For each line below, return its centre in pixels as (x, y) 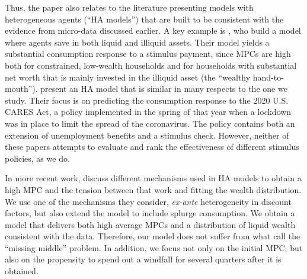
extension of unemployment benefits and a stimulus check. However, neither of (147, 135)
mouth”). (21, 89)
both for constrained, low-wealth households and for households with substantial (151, 65)
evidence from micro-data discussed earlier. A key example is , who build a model (153, 31)
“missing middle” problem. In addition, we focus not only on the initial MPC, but (154, 247)
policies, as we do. (37, 158)
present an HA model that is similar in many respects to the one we (164, 89)
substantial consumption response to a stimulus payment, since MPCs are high (148, 54)
